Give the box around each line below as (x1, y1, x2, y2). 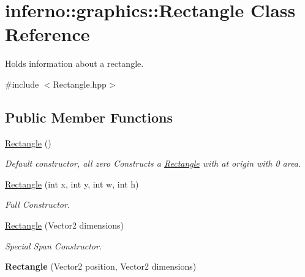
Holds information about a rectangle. (5, 57, 144, 70)
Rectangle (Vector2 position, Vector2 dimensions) (5, 260, 197, 273)
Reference (5, 21, 90, 47)
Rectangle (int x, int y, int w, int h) (5, 177, 139, 190)
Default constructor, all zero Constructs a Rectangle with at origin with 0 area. (5, 157, 301, 170)
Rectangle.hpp (53, 77, 107, 90)
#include (5, 77, 39, 90)
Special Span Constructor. (5, 239, 102, 252)
